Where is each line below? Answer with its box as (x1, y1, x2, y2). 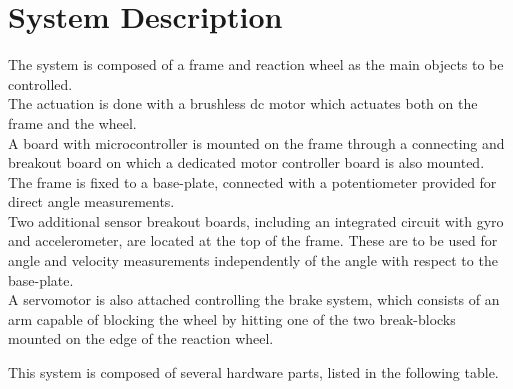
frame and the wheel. (8, 112, 137, 133)
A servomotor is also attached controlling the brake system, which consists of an (8, 289, 500, 310)
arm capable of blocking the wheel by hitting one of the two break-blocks (8, 308, 456, 329)
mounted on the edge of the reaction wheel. (8, 328, 274, 349)
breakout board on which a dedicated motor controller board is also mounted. (8, 152, 485, 173)
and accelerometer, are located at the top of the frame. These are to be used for (8, 230, 498, 251)
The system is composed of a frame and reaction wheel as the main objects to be (8, 54, 504, 75)
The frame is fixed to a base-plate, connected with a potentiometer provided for (8, 171, 497, 192)
